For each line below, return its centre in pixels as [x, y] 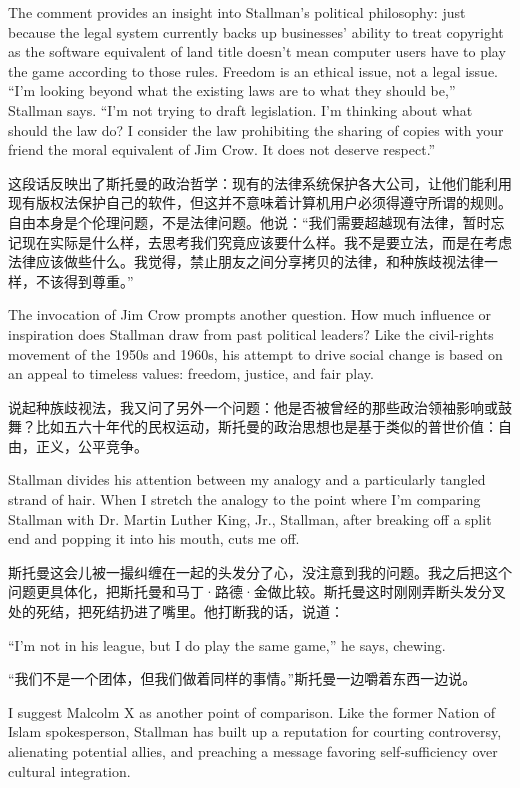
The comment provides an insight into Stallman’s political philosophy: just [237, 12]
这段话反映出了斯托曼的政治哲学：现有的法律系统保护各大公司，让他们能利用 [260, 182]
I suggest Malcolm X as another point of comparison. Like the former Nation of [252, 711]
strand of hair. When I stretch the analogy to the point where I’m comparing [244, 499]
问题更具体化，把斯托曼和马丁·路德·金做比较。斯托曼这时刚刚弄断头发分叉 [257, 591]
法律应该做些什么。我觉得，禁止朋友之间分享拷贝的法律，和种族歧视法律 [246, 261]
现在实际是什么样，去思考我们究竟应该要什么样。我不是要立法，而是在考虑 [266, 241]
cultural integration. [69, 770]
